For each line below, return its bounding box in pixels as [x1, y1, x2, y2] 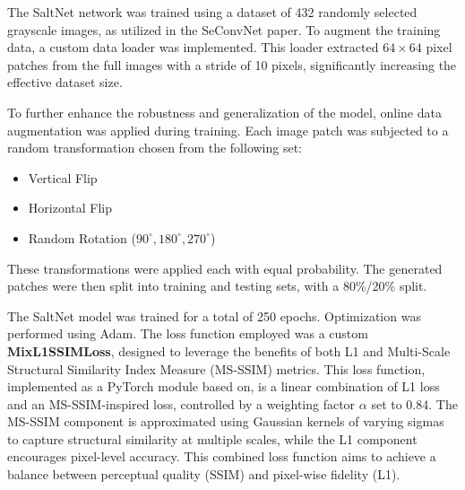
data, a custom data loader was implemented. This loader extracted [7, 38, 379, 57]
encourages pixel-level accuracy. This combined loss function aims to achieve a [7, 447, 436, 466]
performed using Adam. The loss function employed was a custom [7, 324, 368, 343]
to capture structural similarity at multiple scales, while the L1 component [7, 429, 418, 448]
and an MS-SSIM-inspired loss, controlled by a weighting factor [7, 394, 356, 413]
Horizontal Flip [28, 198, 112, 217]
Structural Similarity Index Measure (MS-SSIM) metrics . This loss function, [7, 359, 426, 378]
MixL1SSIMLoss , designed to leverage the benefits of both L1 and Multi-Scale [7, 341, 451, 360]
